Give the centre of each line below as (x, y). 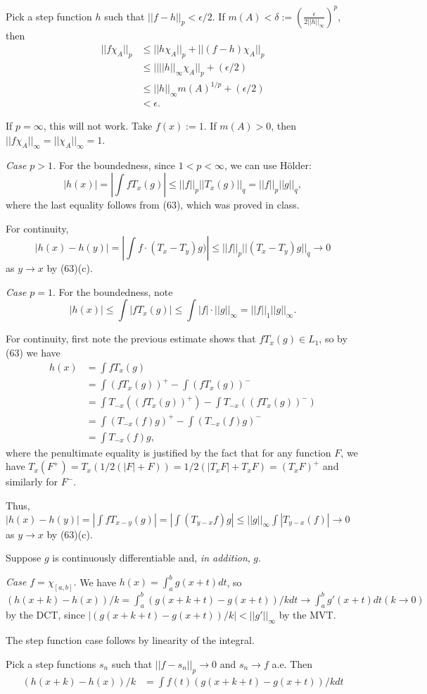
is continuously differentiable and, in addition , (151, 558)
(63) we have (33, 353)
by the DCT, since (45, 615)
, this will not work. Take (98, 126)
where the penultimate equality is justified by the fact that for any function (168, 452)
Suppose (24, 558)
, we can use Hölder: (268, 165)
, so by (333, 339)
